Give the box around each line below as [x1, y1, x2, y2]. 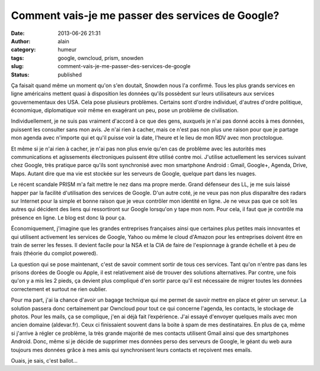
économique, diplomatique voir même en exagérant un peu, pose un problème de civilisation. [11, 107, 239, 114]
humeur [57, 46, 77, 53]
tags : [11, 54, 24, 62]
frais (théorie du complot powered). [11, 250, 98, 257]
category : [11, 46, 36, 53]
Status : [11, 71, 30, 78]
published [57, 71, 82, 78]
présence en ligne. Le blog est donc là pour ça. [11, 214, 126, 221]
